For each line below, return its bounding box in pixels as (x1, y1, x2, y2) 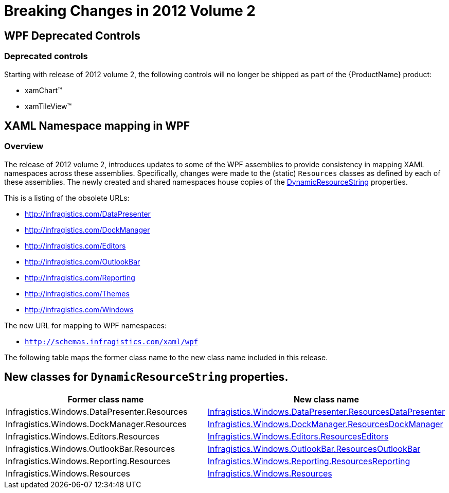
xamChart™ (25, 85, 62, 95)
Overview (4, 141, 44, 152)
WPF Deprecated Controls (4, 29, 140, 42)
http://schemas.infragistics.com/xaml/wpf (25, 337, 199, 346)
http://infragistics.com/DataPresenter (25, 209, 151, 218)
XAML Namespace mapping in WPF (4, 119, 190, 132)
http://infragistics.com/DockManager (25, 225, 150, 234)
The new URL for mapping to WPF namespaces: (4, 321, 167, 330)
